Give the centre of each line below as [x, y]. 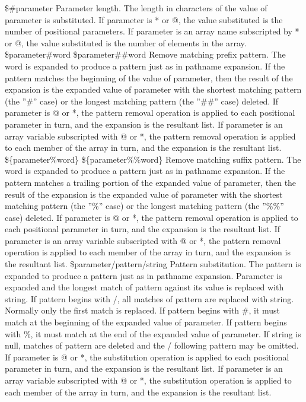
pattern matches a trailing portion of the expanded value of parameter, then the [151, 182]
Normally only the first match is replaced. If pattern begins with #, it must [143, 310]
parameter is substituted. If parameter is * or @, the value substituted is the [144, 19]
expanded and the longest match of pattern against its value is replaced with [144, 287]
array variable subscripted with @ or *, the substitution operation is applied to [148, 380]
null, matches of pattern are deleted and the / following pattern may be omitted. [152, 345]
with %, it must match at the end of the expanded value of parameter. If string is [153, 333]
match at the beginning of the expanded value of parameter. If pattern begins [146, 322]
